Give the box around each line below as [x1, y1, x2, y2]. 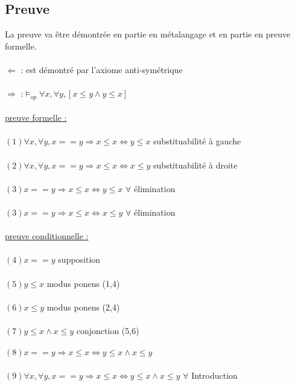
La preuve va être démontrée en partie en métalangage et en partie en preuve [5, 28, 291, 40]
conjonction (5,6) [76, 324, 139, 336]
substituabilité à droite [153, 158, 238, 171]
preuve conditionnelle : [5, 230, 89, 242]
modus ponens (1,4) [46, 277, 120, 289]
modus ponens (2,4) [46, 300, 120, 313]
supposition [58, 253, 101, 266]
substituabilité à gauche [153, 135, 241, 147]
